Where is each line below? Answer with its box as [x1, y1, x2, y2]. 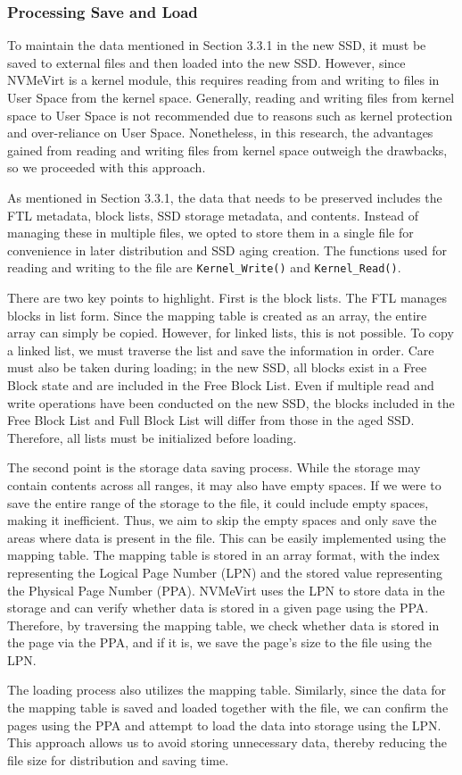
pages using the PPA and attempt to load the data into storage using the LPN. [7, 715, 441, 734]
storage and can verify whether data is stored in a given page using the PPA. [7, 598, 429, 617]
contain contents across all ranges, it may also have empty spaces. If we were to [7, 475, 441, 494]
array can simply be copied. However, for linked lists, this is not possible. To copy [7, 323, 454, 342]
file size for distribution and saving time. [7, 750, 229, 769]
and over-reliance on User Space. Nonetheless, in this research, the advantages [7, 123, 433, 142]
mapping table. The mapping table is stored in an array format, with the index [7, 546, 440, 564]
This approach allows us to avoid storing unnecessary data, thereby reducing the [7, 733, 447, 752]
